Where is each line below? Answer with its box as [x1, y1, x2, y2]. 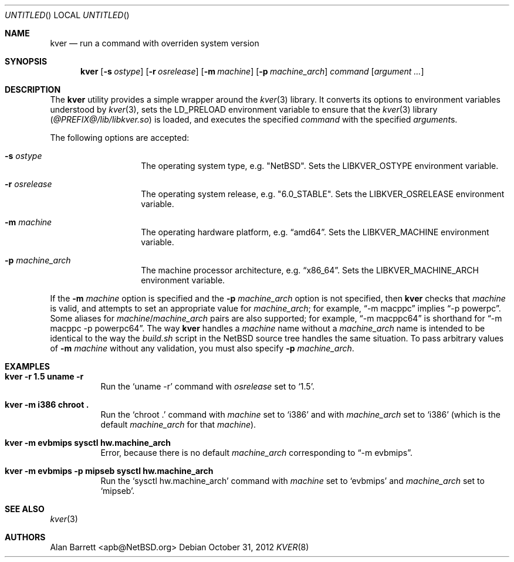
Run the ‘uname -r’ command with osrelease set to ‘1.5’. [100, 381, 315, 391]
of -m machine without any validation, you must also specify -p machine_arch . [50, 343, 354, 353]
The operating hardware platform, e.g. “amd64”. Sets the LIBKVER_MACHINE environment [141, 227, 489, 237]
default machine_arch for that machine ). [100, 419, 256, 429]
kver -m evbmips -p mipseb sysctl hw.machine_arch [5, 466, 214, 476]
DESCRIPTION [5, 84, 61, 94]
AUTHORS [5, 532, 46, 542]
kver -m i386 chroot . [5, 400, 89, 409]
